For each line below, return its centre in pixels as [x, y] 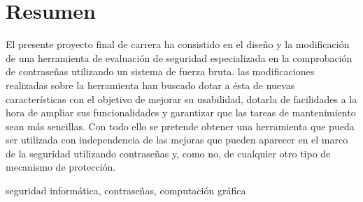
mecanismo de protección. [61, 167]
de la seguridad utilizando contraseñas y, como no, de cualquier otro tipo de [168, 153]
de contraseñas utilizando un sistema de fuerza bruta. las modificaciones [160, 71]
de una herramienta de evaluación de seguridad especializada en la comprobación [179, 57]
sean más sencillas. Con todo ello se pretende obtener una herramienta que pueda [180, 126]
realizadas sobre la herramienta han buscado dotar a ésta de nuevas [150, 85]
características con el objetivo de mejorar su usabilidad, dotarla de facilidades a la [181, 99]
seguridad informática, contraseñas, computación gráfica [126, 191]
